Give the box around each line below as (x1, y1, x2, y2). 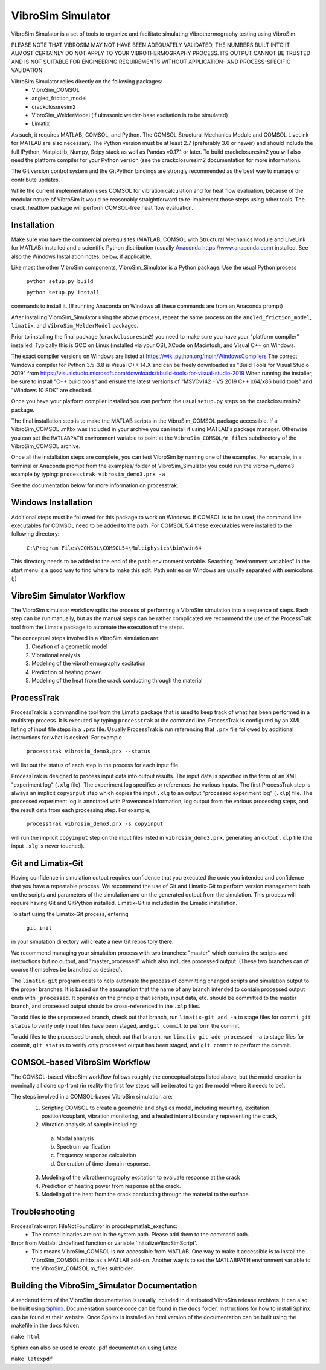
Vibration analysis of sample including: (41, 1121, 138, 1128)
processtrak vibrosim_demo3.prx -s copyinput (26, 820, 164, 828)
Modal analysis (56, 1134, 94, 1142)
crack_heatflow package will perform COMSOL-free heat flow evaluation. (11, 204, 194, 211)
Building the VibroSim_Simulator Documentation (11, 1281, 197, 1291)
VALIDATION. (11, 67, 45, 74)
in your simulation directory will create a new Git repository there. (11, 938, 174, 946)
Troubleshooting (11, 1206, 75, 1216)
